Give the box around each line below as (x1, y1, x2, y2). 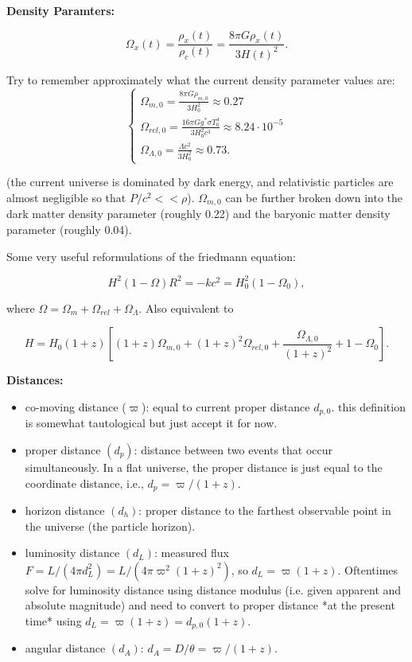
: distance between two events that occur (134, 441, 333, 458)
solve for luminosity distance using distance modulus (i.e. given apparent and (25, 581, 402, 598)
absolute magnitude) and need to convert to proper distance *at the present (25, 597, 395, 613)
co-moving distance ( (25, 398, 126, 415)
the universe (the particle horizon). (25, 517, 196, 534)
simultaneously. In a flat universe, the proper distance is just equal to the (25, 458, 383, 475)
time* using (25, 612, 82, 629)
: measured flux (154, 544, 229, 561)
